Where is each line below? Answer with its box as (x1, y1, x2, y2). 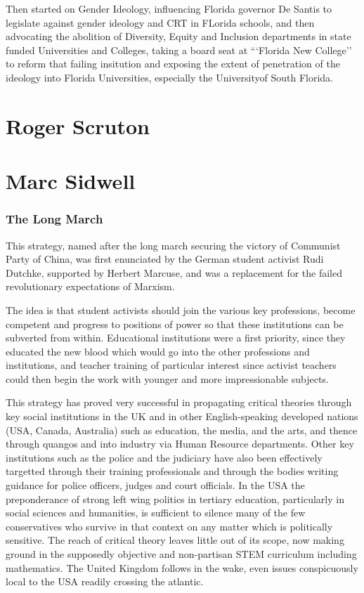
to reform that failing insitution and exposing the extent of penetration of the (6, 56, 340, 71)
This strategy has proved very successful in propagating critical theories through (6, 395, 352, 410)
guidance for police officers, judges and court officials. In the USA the (6, 478, 305, 493)
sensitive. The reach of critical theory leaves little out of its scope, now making (6, 533, 344, 547)
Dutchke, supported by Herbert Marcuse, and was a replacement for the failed (6, 265, 342, 280)
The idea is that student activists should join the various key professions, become (6, 302, 356, 317)
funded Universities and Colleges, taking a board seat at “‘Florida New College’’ (6, 42, 352, 57)
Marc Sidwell (6, 167, 136, 195)
